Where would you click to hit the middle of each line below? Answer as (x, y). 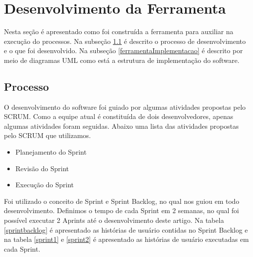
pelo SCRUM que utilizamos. (47, 135)
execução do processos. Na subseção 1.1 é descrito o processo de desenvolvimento (125, 41)
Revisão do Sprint (42, 168)
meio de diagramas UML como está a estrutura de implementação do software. (122, 60)
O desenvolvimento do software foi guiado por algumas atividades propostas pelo (125, 107)
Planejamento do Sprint (51, 152)
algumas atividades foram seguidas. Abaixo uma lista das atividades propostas (121, 126)
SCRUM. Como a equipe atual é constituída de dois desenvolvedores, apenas (119, 116)
